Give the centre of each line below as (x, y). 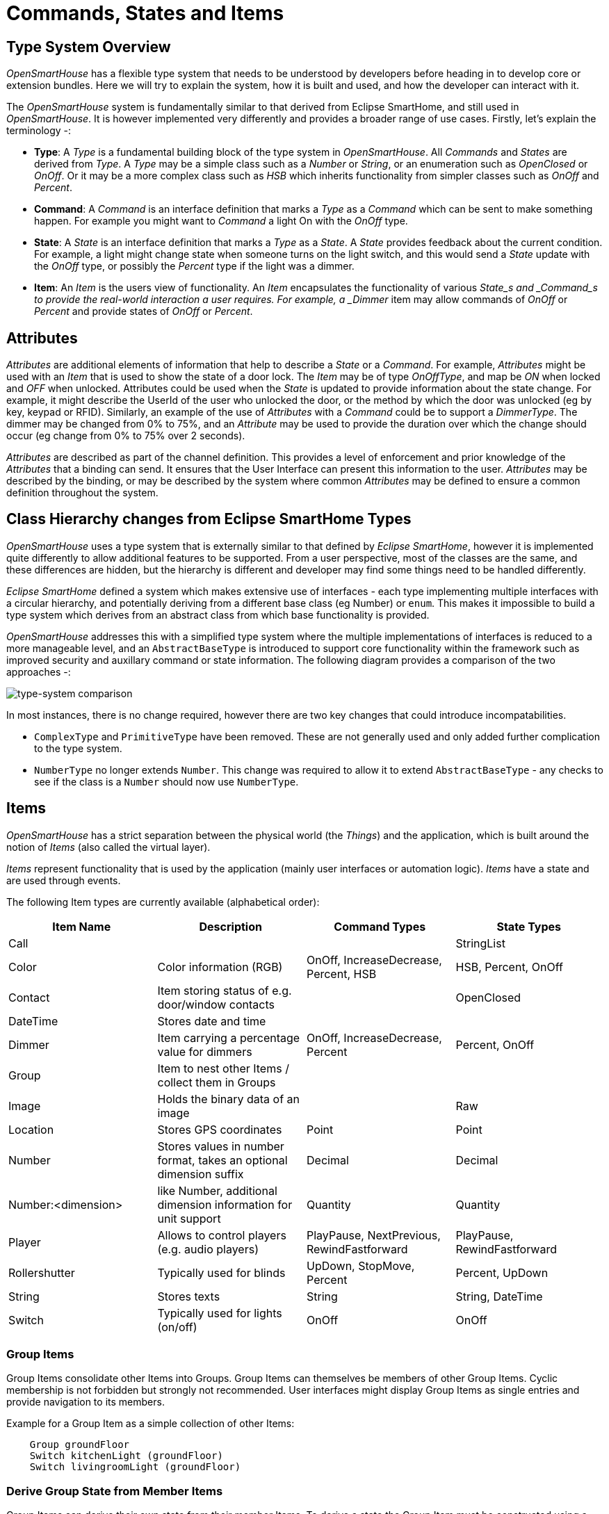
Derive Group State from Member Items (115, 1491)
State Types (529, 926)
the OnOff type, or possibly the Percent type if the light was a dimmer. (194, 266)
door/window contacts (216, 1004)
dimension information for (225, 1204)
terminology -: (39, 131)
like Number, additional (217, 1190)
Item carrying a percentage (229, 1037)
